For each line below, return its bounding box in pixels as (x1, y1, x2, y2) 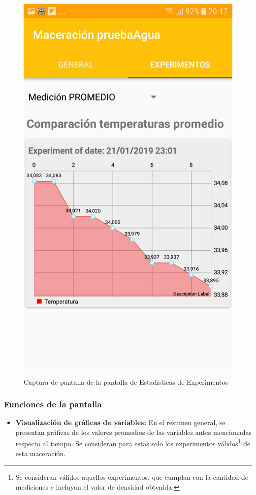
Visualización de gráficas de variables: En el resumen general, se (15, 417, 225, 428)
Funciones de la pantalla (4, 397, 102, 410)
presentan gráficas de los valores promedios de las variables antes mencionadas (15, 427, 252, 437)
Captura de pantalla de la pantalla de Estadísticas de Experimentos (24, 377, 228, 387)
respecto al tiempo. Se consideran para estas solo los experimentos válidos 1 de (15, 437, 251, 449)
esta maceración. (15, 448, 66, 458)
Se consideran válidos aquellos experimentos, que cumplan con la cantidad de (15, 472, 248, 482)
